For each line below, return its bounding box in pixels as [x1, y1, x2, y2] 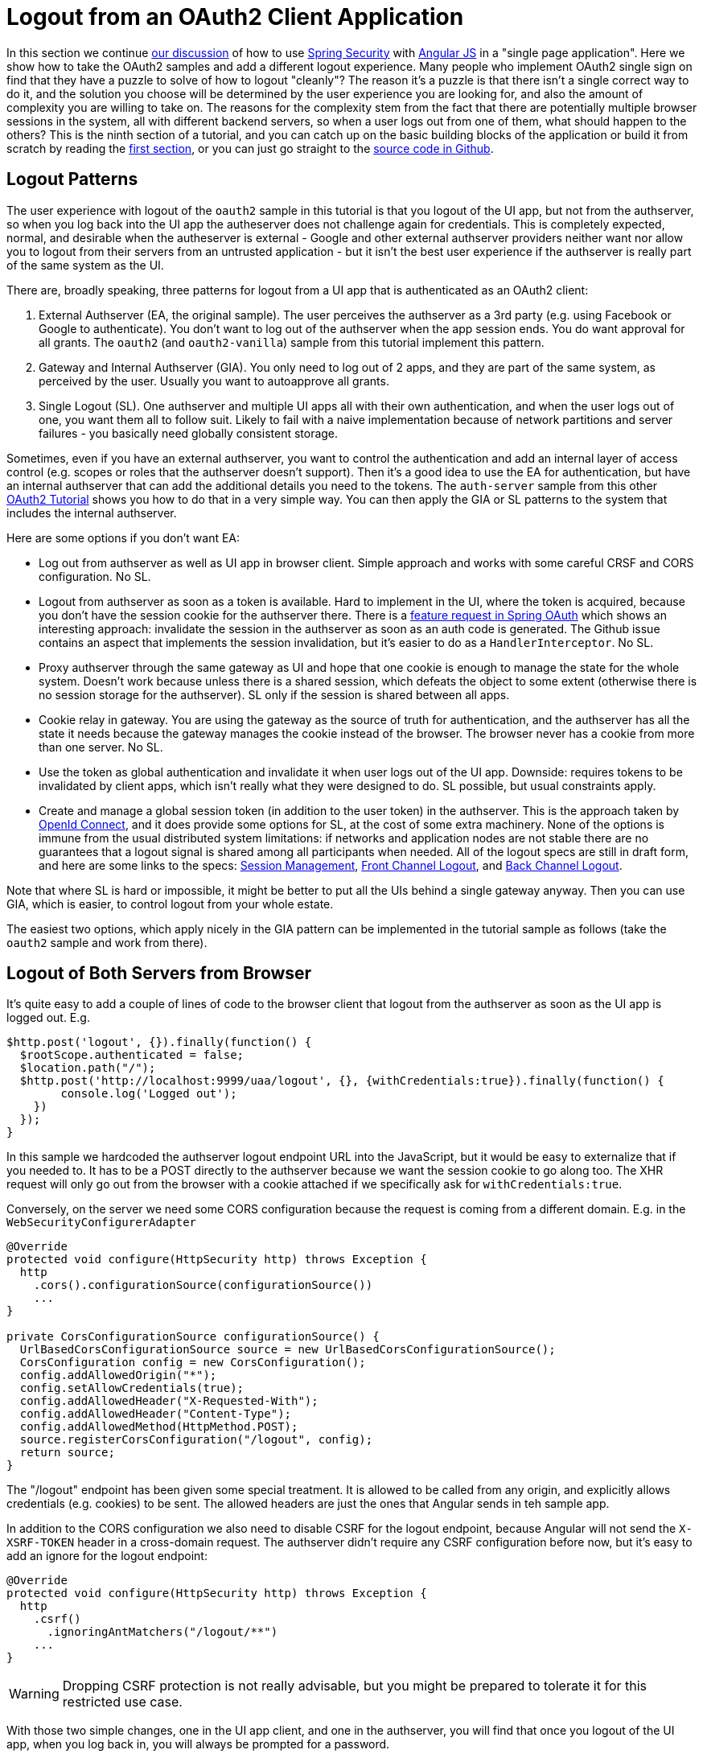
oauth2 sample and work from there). [6, 935, 208, 949]
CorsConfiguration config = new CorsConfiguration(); [19, 1356, 366, 1369]
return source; [19, 1446, 115, 1460]
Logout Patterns [6, 169, 138, 190]
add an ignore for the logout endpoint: [6, 1549, 208, 1563]
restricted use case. [62, 1694, 183, 1711]
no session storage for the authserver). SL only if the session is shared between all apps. [39, 687, 510, 702]
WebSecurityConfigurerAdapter [6, 1216, 197, 1229]
